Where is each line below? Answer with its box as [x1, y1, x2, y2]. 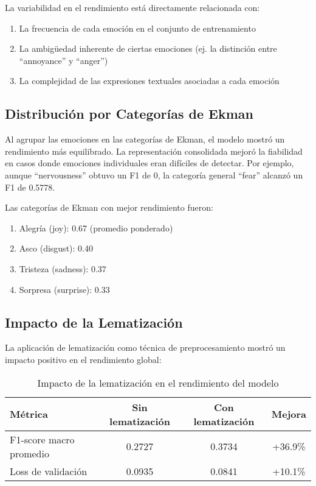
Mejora [271, 407, 306, 421]
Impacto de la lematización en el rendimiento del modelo [37, 375, 279, 390]
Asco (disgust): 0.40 [19, 242, 93, 255]
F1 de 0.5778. [5, 180, 55, 193]
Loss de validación [10, 463, 88, 478]
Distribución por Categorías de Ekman [5, 104, 253, 123]
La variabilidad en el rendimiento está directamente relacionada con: [5, 1, 260, 13]
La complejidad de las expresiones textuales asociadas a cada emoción [19, 74, 280, 87]
